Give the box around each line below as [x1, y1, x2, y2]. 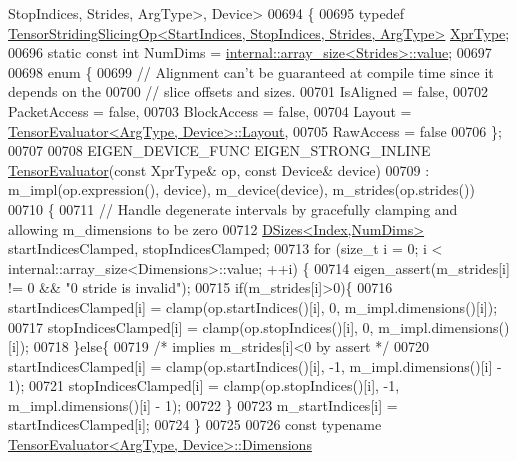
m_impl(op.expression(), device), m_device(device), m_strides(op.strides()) [8, 179, 475, 200]
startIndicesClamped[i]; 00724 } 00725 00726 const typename [8, 414, 382, 435]
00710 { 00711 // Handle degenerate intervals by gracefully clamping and [8, 198, 458, 219]
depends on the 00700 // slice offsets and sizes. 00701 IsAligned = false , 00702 [8, 81, 489, 102]
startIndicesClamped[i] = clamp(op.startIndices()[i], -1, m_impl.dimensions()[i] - [8, 355, 502, 376]
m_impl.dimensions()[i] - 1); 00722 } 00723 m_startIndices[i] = [8, 394, 398, 415]
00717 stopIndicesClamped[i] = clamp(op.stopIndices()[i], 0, [8, 316, 374, 337]
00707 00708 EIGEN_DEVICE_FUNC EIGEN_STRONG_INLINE [8, 140, 431, 161]
